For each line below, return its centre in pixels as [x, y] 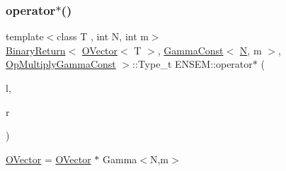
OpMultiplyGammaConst [61, 64]
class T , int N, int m [103, 36]
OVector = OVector [48, 159]
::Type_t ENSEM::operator [193, 64]
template [25, 36]
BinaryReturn [36, 50]
